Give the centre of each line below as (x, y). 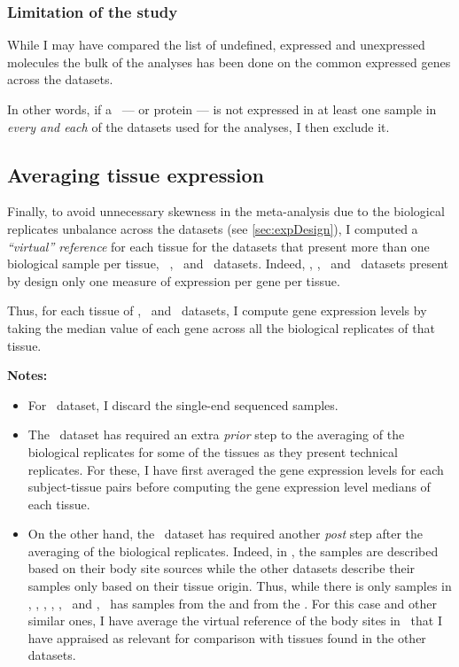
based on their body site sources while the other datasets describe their (222, 568)
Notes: (27, 375)
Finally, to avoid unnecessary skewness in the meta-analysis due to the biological (226, 211)
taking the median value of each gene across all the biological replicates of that (221, 327)
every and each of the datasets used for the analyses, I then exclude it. (198, 126)
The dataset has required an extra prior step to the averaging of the (216, 434)
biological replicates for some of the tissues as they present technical (213, 451)
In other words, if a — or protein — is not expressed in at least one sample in (222, 109)
